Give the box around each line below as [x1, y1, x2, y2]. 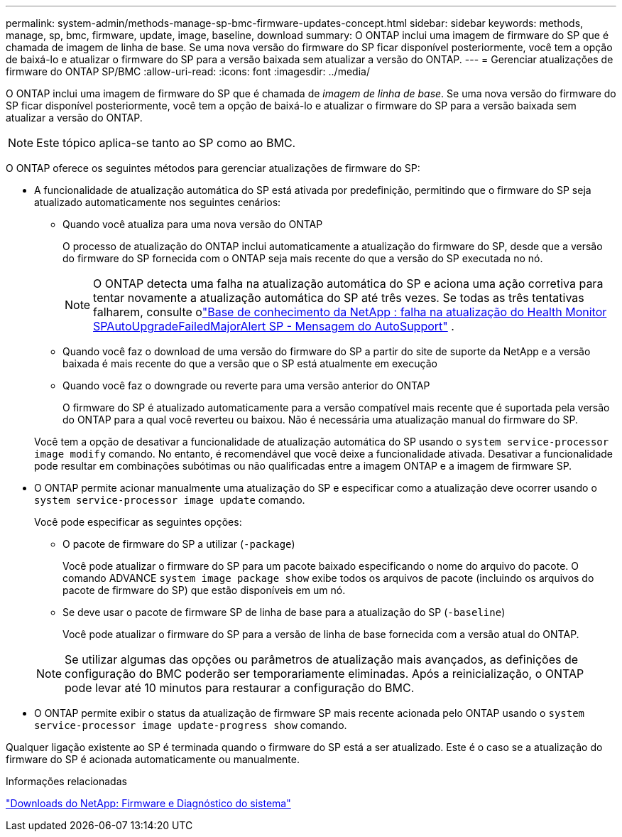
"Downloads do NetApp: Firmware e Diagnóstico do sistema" [6, 797, 291, 809]
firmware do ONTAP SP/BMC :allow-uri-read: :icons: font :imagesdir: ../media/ [6, 65, 370, 77]
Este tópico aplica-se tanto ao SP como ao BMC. [36, 136, 296, 150]
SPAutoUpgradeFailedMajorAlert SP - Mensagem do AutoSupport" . [93, 319, 454, 333]
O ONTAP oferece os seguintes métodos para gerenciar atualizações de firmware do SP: [6, 162, 420, 174]
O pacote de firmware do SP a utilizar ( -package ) [62, 538, 295, 550]
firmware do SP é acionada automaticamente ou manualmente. [6, 753, 300, 765]
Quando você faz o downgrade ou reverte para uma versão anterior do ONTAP [62, 379, 430, 391]
